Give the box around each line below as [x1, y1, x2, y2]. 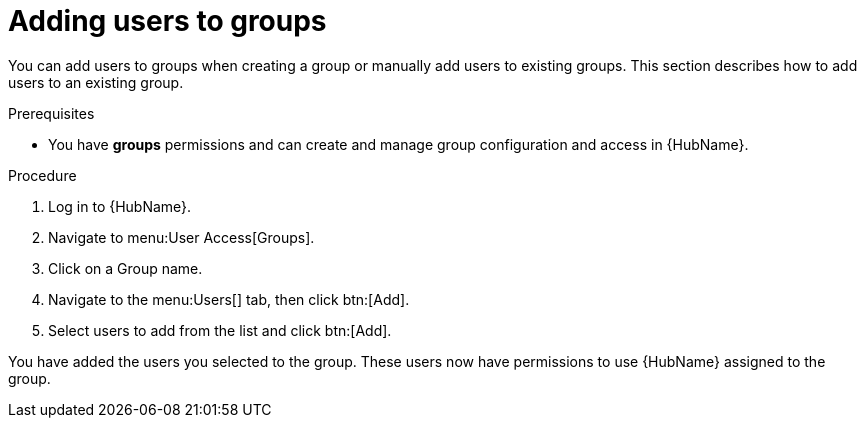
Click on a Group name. [48, 259, 203, 277]
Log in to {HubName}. [48, 197, 192, 215]
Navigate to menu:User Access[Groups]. [48, 228, 315, 246]
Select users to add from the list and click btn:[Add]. [48, 321, 392, 339]
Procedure [8, 166, 77, 184]
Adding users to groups [8, 4, 327, 38]
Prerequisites [8, 104, 95, 122]
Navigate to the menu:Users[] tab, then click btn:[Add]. [48, 290, 410, 308]
